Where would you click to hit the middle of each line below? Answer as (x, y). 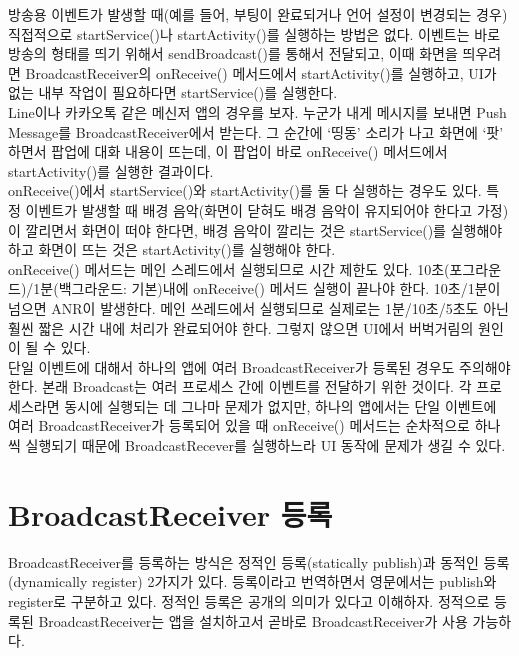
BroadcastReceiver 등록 (170, 513)
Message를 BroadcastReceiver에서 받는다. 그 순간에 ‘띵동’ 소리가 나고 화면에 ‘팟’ (256, 131)
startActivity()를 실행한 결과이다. (111, 170)
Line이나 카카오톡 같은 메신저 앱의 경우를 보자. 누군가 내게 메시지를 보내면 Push (257, 111)
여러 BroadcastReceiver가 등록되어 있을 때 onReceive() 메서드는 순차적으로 (239, 425)
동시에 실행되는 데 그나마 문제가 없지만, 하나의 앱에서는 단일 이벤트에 (280, 405)
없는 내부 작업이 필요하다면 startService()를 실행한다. (173, 92)
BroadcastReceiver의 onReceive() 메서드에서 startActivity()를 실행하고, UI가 (261, 72)
